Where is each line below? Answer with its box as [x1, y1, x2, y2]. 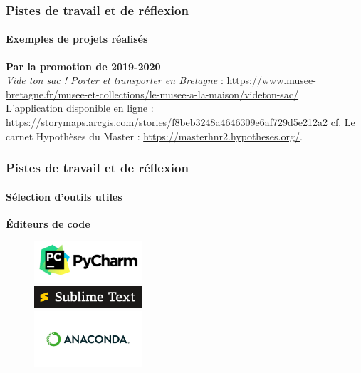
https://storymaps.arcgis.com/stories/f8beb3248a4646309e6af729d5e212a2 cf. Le [6, 115, 355, 130]
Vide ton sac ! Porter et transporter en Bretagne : [6, 73, 224, 88]
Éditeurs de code [6, 216, 90, 231]
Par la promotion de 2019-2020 [6, 58, 161, 73]
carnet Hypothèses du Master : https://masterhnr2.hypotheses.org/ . [6, 128, 303, 143]
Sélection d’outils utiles [6, 189, 122, 204]
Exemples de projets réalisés [6, 31, 148, 46]
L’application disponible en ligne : [6, 100, 154, 115]
